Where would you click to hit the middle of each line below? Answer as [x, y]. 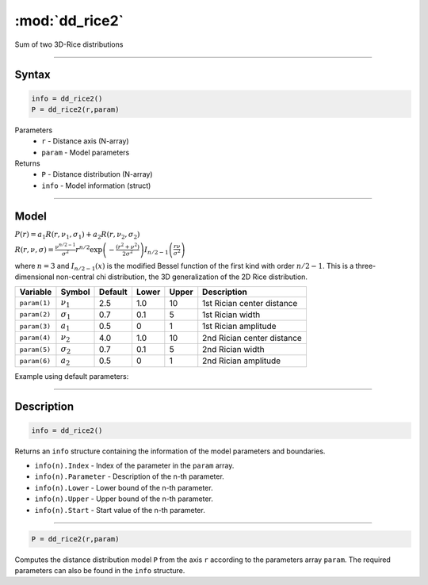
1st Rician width [231, 315]
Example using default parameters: [72, 376]
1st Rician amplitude [239, 327]
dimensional [34, 277]
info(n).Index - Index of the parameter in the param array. [134, 466]
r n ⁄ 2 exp [89, 249]
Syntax [32, 75]
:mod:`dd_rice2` [69, 21]
